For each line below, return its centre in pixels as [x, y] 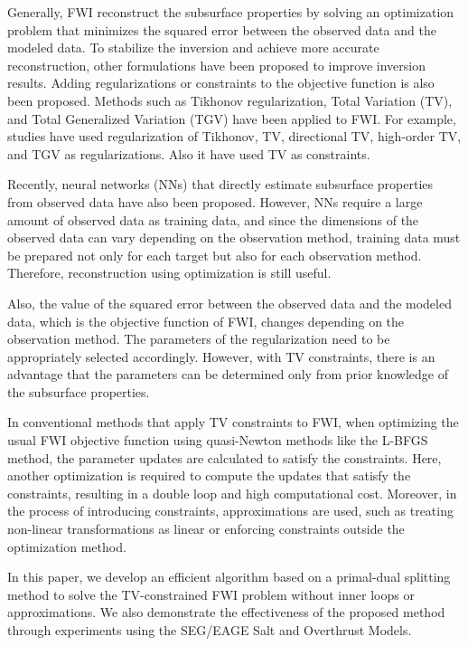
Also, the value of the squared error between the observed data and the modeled [229, 303]
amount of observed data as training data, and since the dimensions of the [213, 219]
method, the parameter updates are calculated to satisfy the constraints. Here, [225, 457]
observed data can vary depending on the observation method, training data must [234, 237]
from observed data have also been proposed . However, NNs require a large [215, 201]
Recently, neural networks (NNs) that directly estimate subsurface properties [220, 184]
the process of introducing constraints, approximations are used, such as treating [230, 511]
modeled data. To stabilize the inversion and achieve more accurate [193, 47]
